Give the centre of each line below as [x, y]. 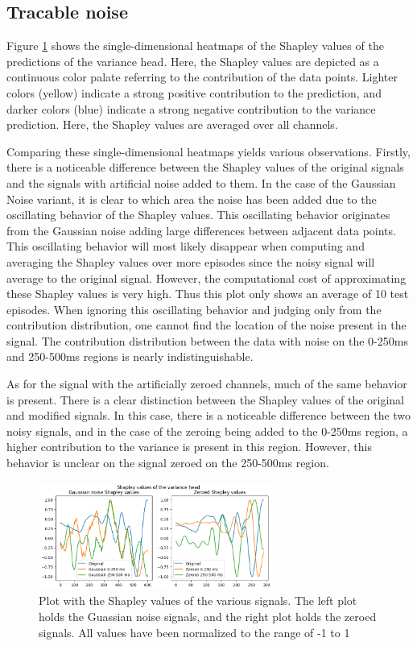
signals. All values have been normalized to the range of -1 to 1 [194, 632]
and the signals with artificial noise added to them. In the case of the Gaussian [201, 182]
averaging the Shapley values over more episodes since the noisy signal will [191, 261]
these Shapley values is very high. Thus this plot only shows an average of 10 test [208, 294]
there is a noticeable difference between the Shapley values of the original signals [205, 167]
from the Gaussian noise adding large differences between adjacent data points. [201, 230]
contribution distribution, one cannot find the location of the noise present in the [206, 325]
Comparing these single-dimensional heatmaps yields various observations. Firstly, [208, 151]
